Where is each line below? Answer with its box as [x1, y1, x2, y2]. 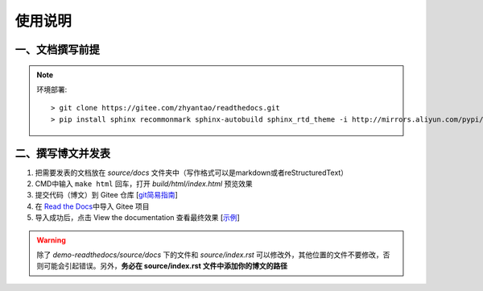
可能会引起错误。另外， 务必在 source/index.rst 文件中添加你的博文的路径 [43, 261, 288, 271]
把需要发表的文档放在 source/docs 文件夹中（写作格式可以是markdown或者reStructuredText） [35, 168, 349, 177]
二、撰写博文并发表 [14, 146, 110, 160]
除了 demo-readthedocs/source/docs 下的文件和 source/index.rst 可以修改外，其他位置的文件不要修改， [36, 250, 384, 260]
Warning [36, 235, 66, 245]
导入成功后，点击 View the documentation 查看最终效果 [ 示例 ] [35, 213, 241, 222]
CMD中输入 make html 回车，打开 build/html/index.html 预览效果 [35, 179, 253, 189]
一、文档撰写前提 [14, 43, 100, 56]
